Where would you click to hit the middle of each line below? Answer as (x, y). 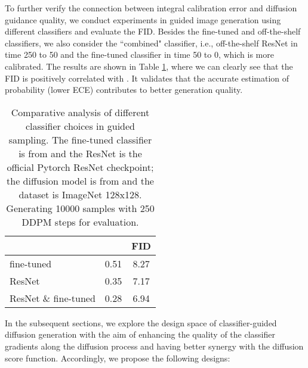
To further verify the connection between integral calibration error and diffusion (151, 8)
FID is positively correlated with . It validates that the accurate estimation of (147, 78)
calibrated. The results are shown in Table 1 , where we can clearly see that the (149, 66)
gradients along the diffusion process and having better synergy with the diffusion (154, 346)
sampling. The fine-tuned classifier (80, 139)
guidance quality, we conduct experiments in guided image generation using (143, 19)
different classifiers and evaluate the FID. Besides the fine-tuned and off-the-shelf (153, 31)
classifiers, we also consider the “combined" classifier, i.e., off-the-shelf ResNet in (151, 43)
